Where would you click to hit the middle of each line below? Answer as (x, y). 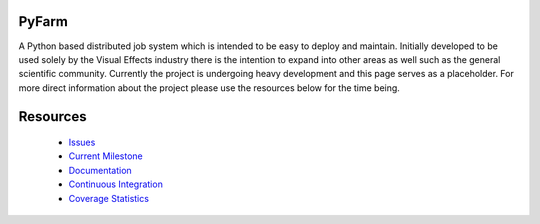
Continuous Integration (116, 184)
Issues (82, 142)
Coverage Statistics (109, 198)
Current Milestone (106, 156)
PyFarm (43, 21)
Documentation (100, 170)
